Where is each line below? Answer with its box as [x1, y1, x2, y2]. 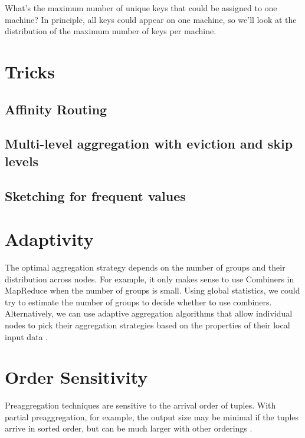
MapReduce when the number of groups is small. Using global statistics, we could [5, 284, 300, 297]
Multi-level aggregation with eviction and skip [5, 134, 293, 153]
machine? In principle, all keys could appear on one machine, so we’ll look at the [5, 13, 297, 25]
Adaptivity [5, 227, 94, 251]
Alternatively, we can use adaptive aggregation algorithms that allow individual [5, 307, 293, 320]
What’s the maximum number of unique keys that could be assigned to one [5, 2, 277, 14]
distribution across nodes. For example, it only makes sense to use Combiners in [5, 272, 294, 285]
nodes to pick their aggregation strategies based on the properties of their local [5, 318, 290, 331]
